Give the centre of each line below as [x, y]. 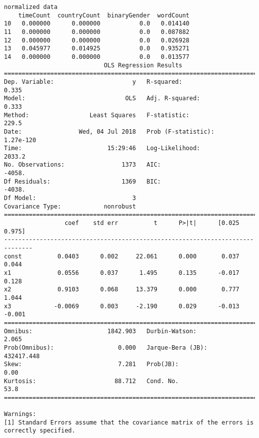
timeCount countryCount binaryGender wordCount [104, 15]
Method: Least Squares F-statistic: [97, 115]
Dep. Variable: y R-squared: [93, 82]
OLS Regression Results [143, 65]
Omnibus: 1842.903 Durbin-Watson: [100, 331]
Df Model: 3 [70, 198]
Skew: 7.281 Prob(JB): [91, 364]
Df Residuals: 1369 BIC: [82, 181]
